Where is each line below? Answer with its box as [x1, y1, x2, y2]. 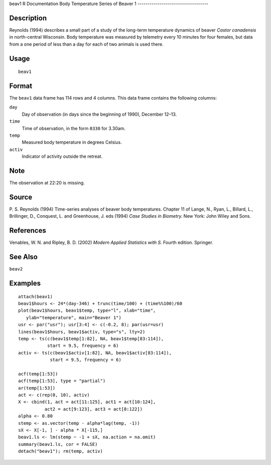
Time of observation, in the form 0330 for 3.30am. [22, 125, 125, 131]
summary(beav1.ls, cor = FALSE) [18, 441, 98, 447]
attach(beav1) [18, 294, 53, 299]
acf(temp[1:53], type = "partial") [18, 378, 106, 384]
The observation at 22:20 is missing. [9, 180, 85, 186]
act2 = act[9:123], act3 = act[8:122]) [44, 406, 143, 412]
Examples [9, 279, 41, 288]
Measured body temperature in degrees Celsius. [22, 139, 122, 145]
